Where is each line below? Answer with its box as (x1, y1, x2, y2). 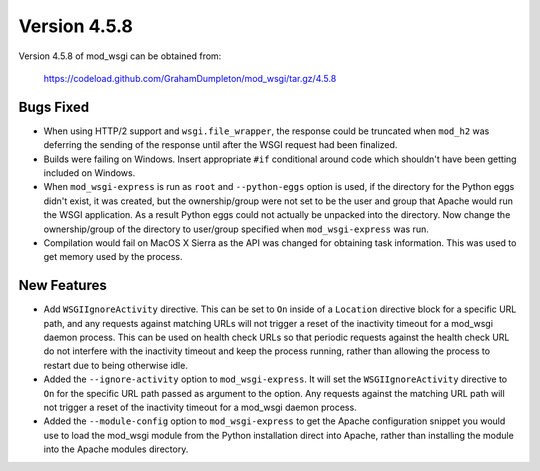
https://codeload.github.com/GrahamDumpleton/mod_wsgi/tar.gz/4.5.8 (43, 72, 337, 84)
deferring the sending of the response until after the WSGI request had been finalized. (43, 139, 398, 151)
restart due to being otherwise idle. (43, 359, 189, 371)
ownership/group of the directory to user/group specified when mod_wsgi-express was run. (43, 223, 429, 235)
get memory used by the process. (43, 251, 184, 263)
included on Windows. (43, 167, 136, 179)
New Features (18, 277, 107, 294)
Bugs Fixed (18, 98, 90, 115)
